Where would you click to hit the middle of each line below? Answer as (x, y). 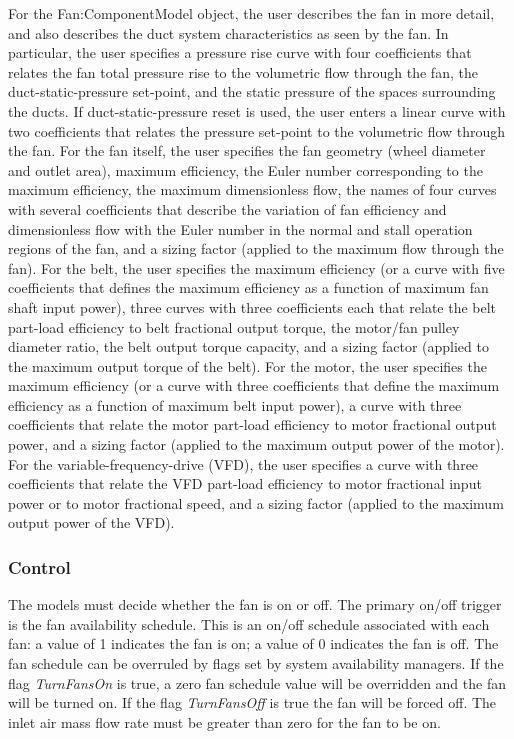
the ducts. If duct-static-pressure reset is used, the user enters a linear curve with (257, 110)
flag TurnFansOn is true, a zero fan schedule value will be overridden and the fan (257, 682)
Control (39, 566)
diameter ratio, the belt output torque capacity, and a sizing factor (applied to (248, 346)
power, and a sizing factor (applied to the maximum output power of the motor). (256, 444)
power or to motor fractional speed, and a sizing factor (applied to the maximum (256, 502)
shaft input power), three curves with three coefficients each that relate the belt (252, 306)
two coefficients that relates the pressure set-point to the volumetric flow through (257, 130)
